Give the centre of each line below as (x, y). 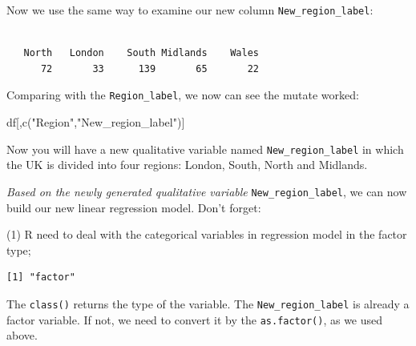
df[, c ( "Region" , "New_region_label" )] (96, 122)
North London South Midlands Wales (141, 53)
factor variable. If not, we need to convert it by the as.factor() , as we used (195, 319)
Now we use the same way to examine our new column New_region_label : (190, 10)
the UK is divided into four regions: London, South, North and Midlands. (187, 165)
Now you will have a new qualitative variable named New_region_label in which (205, 149)
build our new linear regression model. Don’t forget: (134, 207)
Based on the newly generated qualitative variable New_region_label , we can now (207, 191)
